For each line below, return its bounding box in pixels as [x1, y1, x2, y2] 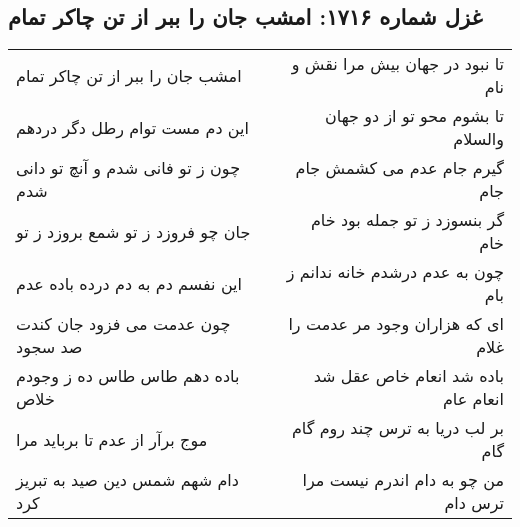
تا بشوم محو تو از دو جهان [325, 104, 504, 128]
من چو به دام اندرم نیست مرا [302, 468, 504, 492]
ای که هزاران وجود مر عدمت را [288, 312, 504, 336]
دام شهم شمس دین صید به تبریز [16, 468, 239, 492]
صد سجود [16, 335, 83, 359]
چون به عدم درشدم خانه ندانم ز [286, 260, 504, 284]
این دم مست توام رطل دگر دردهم [16, 115, 249, 139]
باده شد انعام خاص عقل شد [313, 364, 504, 388]
